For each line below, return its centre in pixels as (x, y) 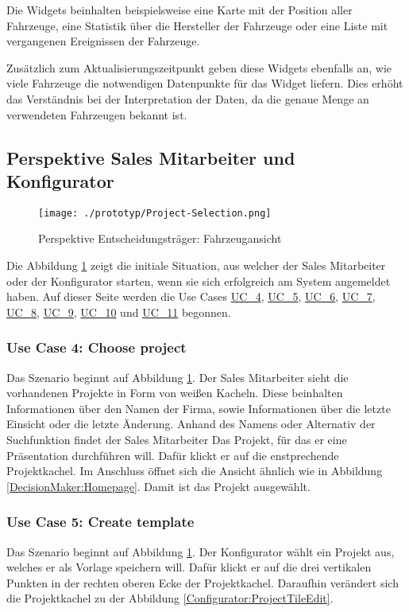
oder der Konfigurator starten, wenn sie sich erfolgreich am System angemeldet (199, 281)
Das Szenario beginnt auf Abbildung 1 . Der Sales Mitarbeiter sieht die (177, 377)
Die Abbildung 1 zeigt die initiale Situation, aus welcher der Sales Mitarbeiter (196, 265)
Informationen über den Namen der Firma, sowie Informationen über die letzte (199, 408)
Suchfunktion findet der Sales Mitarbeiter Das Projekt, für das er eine (177, 439)
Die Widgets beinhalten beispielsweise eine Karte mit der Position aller (179, 10)
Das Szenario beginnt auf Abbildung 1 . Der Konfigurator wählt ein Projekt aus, (201, 551)
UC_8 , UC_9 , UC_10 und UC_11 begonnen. (119, 312)
